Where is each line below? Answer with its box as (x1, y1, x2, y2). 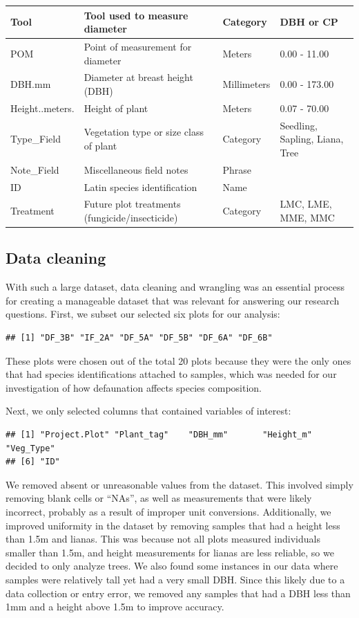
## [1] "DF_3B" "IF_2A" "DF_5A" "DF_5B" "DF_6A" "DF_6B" (6, 333, 273, 343)
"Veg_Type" (6, 443, 55, 453)
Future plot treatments (84, 197, 181, 211)
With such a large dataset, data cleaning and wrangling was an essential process (6, 280, 345, 294)
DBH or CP (280, 15, 338, 29)
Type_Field (10, 131, 61, 146)
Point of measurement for (84, 39, 192, 53)
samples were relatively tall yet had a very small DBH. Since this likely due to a (6, 572, 345, 586)
